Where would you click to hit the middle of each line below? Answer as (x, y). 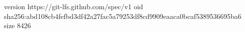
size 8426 (18, 25)
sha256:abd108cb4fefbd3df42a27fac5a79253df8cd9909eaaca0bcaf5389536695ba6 (123, 16)
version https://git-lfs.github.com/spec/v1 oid (74, 6)
